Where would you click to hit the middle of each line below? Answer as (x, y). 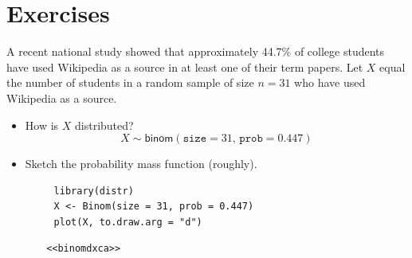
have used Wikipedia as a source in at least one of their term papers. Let (185, 66)
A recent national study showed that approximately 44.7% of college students (196, 51)
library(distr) (94, 191)
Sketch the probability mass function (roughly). (141, 164)
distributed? (104, 125)
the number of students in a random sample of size (130, 82)
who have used (330, 82)
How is (42, 125)
